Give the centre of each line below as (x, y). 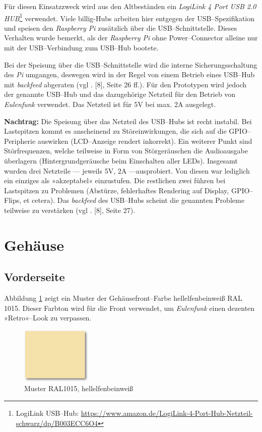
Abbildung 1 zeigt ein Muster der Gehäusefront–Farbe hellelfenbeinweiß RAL (123, 298)
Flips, (13, 200)
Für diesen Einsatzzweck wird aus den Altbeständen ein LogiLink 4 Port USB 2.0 (130, 6)
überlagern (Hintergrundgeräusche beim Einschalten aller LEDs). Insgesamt (121, 160)
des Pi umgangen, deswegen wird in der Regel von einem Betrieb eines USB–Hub (129, 74)
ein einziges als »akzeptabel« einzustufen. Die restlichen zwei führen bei (115, 180)
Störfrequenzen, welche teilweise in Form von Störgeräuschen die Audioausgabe (126, 151)
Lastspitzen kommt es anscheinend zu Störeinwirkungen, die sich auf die (115, 131)
